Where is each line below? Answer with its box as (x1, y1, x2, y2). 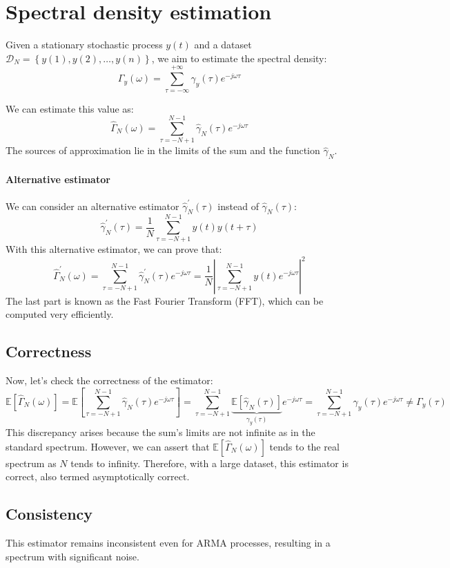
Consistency (6, 503, 93, 524)
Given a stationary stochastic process (6, 37, 163, 52)
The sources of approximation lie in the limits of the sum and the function (6, 143, 320, 158)
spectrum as (6, 455, 57, 470)
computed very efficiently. (6, 307, 114, 321)
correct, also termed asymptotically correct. (6, 469, 190, 484)
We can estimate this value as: (6, 101, 134, 115)
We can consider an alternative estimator (6, 198, 179, 213)
